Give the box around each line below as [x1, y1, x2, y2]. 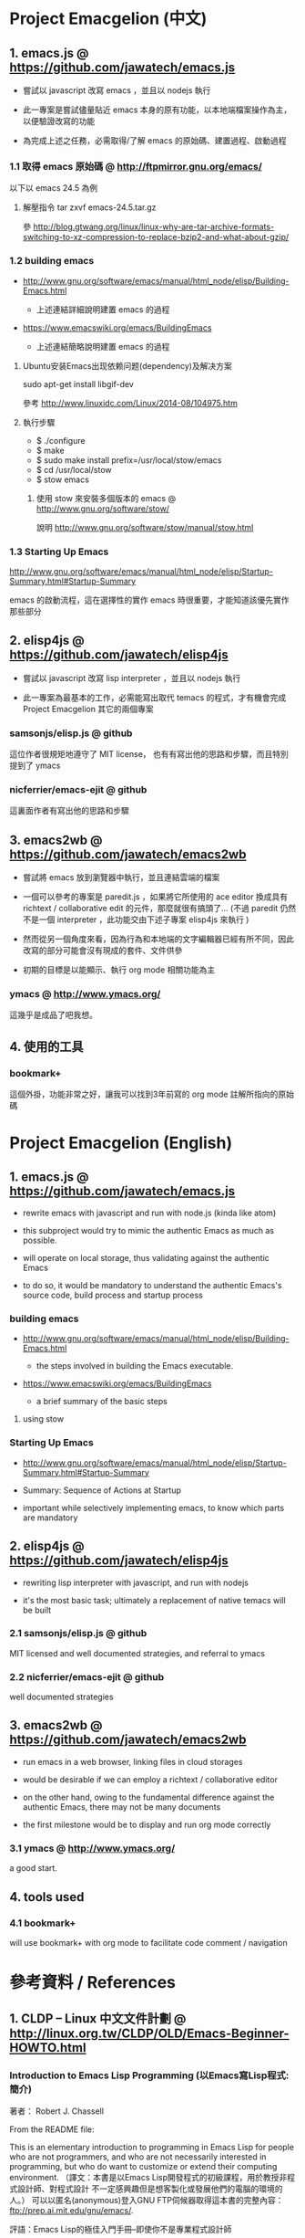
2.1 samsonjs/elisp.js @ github [9, 1627, 147, 1640]
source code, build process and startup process [22, 1289, 203, 1301]
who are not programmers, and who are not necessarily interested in [9, 2151, 267, 2162]
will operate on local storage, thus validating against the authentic [22, 1253, 270, 1264]
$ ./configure [36, 435, 86, 446]
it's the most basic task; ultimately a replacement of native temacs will [22, 1594, 286, 1605]
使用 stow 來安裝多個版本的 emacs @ [36, 492, 176, 503]
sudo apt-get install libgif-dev [22, 378, 134, 389]
